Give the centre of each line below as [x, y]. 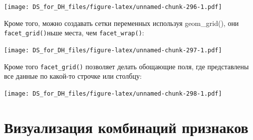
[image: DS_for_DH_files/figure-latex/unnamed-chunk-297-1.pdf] [113, 50]
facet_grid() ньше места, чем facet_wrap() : [74, 33]
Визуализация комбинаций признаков [126, 127]
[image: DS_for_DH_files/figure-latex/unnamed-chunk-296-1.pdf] [113, 7]
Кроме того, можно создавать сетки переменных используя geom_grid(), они [122, 23]
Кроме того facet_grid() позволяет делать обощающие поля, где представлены [126, 66]
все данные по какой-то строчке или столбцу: [73, 76]
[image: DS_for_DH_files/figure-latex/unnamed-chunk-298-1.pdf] [113, 93]
